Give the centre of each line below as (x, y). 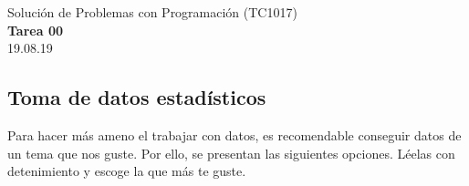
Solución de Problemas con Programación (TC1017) (152, 12)
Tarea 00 (35, 30)
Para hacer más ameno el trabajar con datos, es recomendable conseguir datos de (234, 134)
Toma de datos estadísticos (137, 97)
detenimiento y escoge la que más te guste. (127, 171)
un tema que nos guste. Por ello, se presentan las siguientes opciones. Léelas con (231, 153)
